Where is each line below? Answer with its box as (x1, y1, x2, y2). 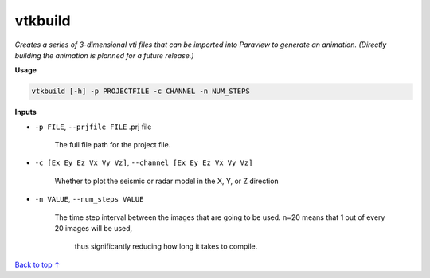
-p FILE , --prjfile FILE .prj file (34, 122, 152, 131)
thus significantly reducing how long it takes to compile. (74, 241, 258, 251)
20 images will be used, (54, 224, 133, 233)
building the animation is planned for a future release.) (14, 50, 194, 60)
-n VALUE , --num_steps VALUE (34, 194, 144, 204)
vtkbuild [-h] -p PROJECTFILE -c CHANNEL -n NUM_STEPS (31, 87, 250, 96)
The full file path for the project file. (54, 140, 171, 150)
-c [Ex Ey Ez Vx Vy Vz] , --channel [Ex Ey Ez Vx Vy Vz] (34, 158, 253, 167)
